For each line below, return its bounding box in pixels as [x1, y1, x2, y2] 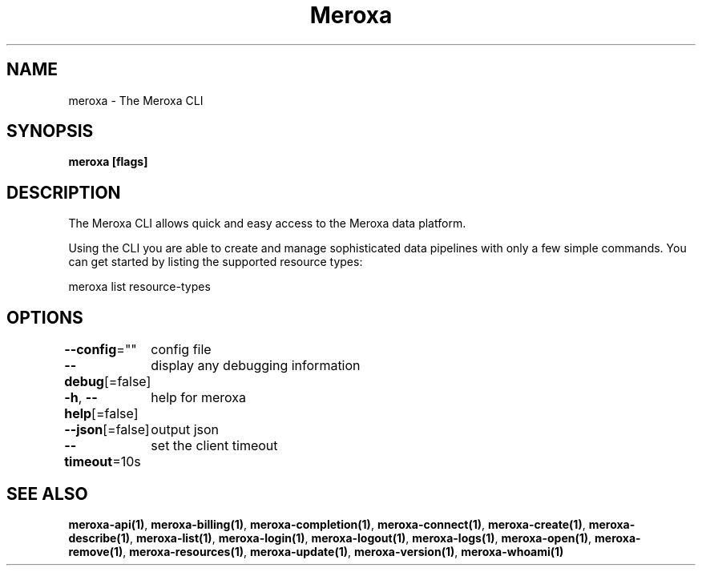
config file [151, 341, 212, 358]
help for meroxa [151, 389, 246, 406]
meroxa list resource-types [68, 280, 211, 294]
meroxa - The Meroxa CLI [68, 93, 204, 107]
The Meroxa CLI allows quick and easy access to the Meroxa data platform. [68, 216, 466, 231]
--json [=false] [64, 421, 150, 438]
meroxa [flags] [68, 155, 148, 169]
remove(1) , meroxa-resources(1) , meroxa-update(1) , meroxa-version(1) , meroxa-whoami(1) [68, 544, 564, 558]
